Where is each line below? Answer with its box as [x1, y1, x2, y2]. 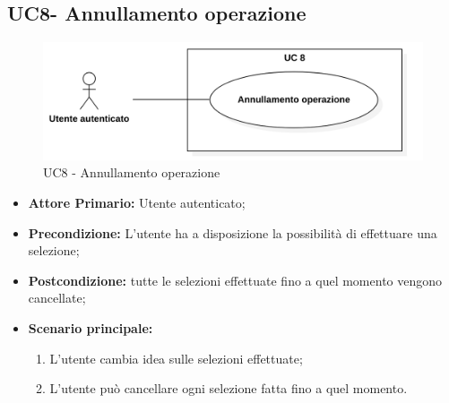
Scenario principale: [28, 319, 153, 338]
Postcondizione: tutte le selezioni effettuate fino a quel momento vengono [28, 270, 443, 289]
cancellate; [28, 288, 86, 307]
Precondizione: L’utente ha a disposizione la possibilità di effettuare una [28, 223, 437, 242]
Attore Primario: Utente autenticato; [28, 193, 246, 212]
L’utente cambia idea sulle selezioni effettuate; [49, 348, 303, 367]
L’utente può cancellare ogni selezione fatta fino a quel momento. [49, 379, 408, 398]
